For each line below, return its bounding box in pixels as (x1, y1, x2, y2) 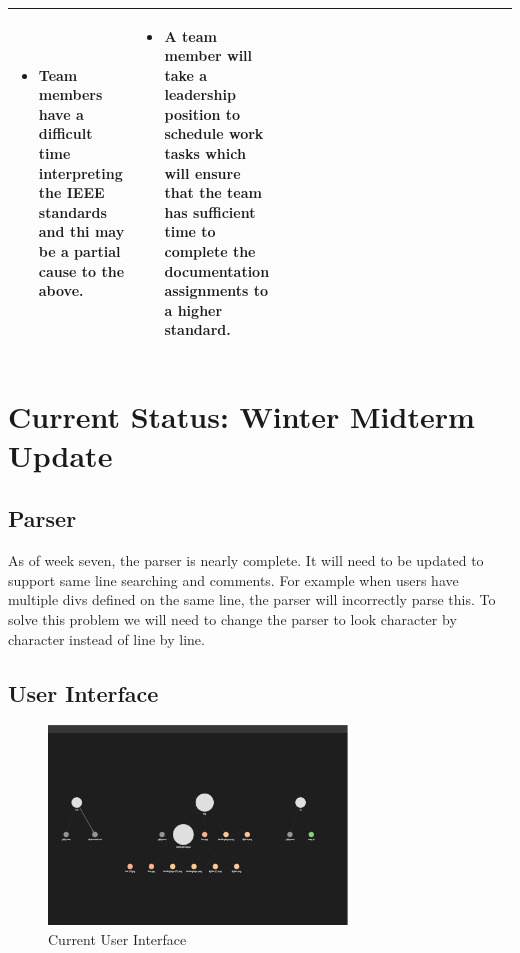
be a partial (38, 241, 121, 262)
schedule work (164, 123, 264, 144)
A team (164, 25, 217, 46)
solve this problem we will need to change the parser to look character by (8, 609, 457, 630)
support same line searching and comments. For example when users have (8, 569, 459, 590)
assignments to (164, 280, 269, 301)
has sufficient (164, 201, 256, 222)
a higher (164, 299, 223, 320)
